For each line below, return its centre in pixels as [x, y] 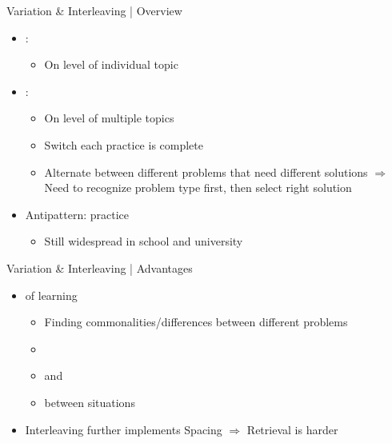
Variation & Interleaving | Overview [94, 10]
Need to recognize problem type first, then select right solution [198, 188]
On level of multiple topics [109, 118]
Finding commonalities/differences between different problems [196, 322]
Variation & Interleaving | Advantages [100, 267]
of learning [51, 295]
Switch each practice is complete [124, 144]
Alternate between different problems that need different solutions [206, 172]
